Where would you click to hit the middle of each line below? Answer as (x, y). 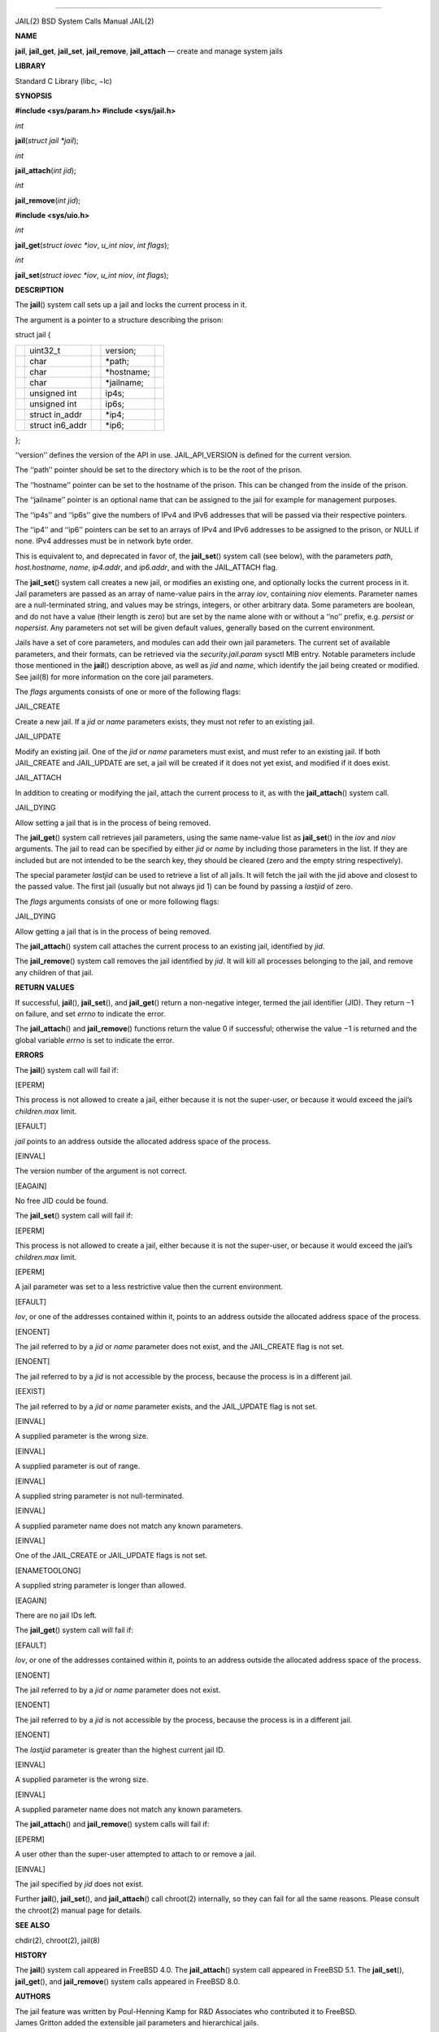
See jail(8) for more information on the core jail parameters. (114, 677)
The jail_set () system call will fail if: (74, 1216)
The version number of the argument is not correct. (101, 1171)
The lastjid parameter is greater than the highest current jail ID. (120, 1750)
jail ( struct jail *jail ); (47, 141)
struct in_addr (56, 415)
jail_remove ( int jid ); (48, 200)
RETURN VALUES (45, 988)
